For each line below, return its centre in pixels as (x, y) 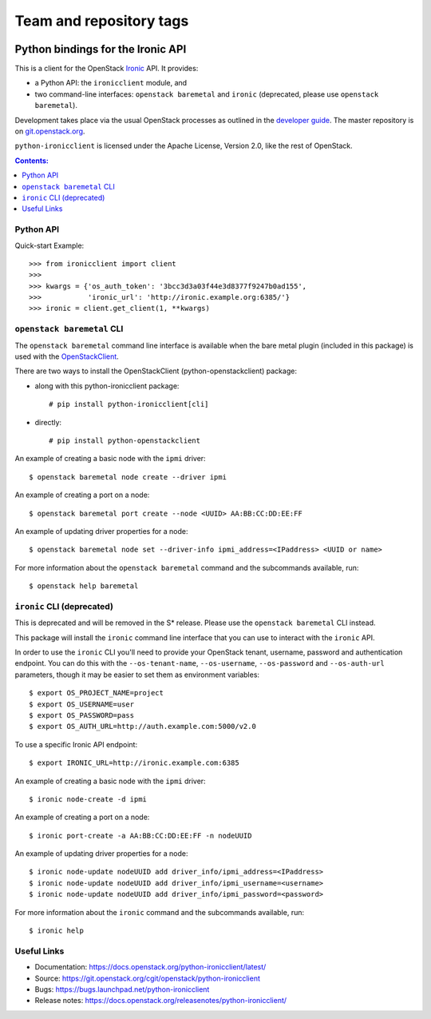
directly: (48, 422)
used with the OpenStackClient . (67, 356)
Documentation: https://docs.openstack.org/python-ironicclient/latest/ (150, 967)
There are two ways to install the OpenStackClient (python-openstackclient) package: (156, 371)
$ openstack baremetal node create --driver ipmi (128, 477)
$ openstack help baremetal (84, 586)
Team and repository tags (102, 21)
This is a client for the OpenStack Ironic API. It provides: (107, 69)
